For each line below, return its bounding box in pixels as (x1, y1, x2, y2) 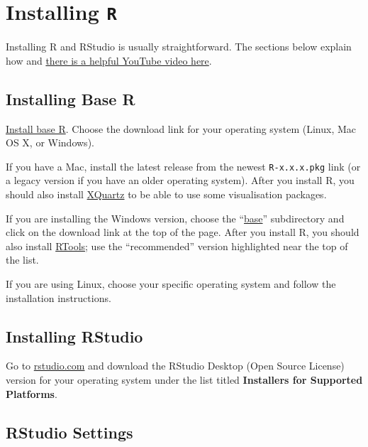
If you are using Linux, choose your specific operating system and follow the (6, 276, 336, 291)
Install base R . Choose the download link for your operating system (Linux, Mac (6, 121, 357, 136)
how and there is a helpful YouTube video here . (6, 53, 212, 68)
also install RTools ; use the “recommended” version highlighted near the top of (6, 238, 348, 253)
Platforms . (6, 386, 57, 401)
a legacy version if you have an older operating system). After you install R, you (6, 173, 355, 188)
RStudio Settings (6, 421, 133, 443)
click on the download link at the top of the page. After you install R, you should (6, 225, 359, 239)
